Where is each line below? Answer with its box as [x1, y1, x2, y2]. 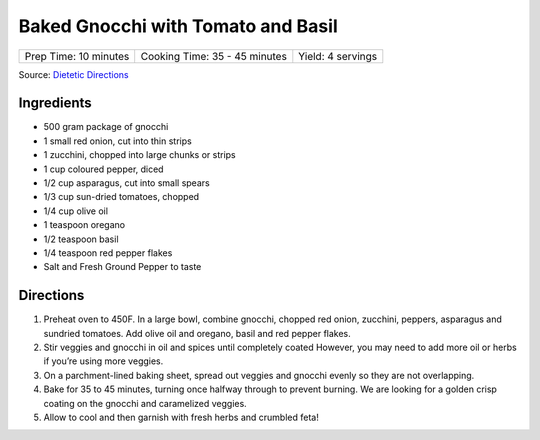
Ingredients [18, 95, 92, 112]
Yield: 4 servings [298, 49, 378, 63]
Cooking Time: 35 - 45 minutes [140, 49, 287, 63]
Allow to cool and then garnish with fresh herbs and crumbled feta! [43, 411, 319, 423]
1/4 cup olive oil [43, 205, 109, 217]
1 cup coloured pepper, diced [43, 163, 164, 175]
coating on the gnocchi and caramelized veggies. [43, 397, 247, 409]
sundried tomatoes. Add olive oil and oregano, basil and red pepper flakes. [43, 327, 352, 339]
